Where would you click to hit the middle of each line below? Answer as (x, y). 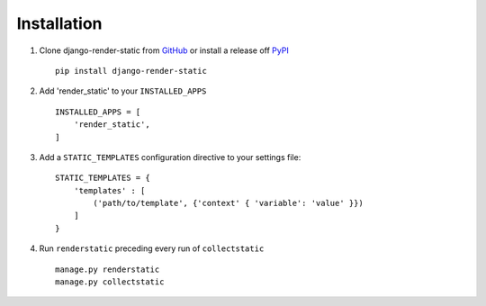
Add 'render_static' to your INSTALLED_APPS (123, 91)
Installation (59, 23)
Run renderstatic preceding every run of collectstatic (152, 248)
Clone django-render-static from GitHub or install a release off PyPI (164, 50)
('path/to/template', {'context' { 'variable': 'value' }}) (228, 203)
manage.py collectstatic (110, 282)
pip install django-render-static (131, 71)
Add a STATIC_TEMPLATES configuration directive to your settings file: (170, 157)
